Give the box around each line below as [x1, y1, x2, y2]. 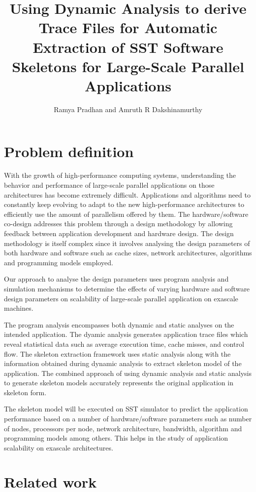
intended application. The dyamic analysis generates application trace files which [4, 329, 248, 339]
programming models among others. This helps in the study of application [4, 433, 228, 443]
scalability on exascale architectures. [4, 442, 113, 452]
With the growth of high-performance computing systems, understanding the [4, 170, 236, 180]
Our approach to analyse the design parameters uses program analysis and [4, 274, 229, 284]
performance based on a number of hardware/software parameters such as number [4, 413, 252, 424]
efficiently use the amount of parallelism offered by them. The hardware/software [4, 208, 249, 219]
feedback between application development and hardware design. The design [4, 228, 234, 238]
